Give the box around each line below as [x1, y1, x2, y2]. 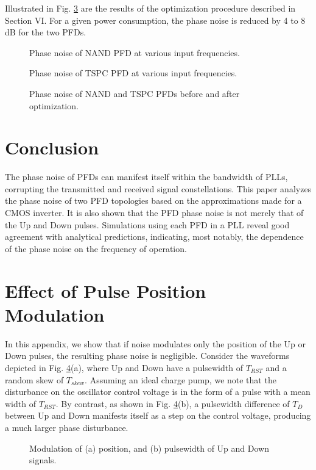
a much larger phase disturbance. [5, 421, 128, 433]
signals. [29, 454, 57, 466]
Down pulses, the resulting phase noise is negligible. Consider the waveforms [5, 349, 290, 362]
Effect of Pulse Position [5, 278, 206, 303]
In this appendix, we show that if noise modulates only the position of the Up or [5, 337, 306, 350]
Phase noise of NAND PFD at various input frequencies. [29, 46, 240, 59]
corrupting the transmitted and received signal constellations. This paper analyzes [5, 182, 312, 195]
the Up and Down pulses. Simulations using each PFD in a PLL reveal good [5, 218, 290, 231]
